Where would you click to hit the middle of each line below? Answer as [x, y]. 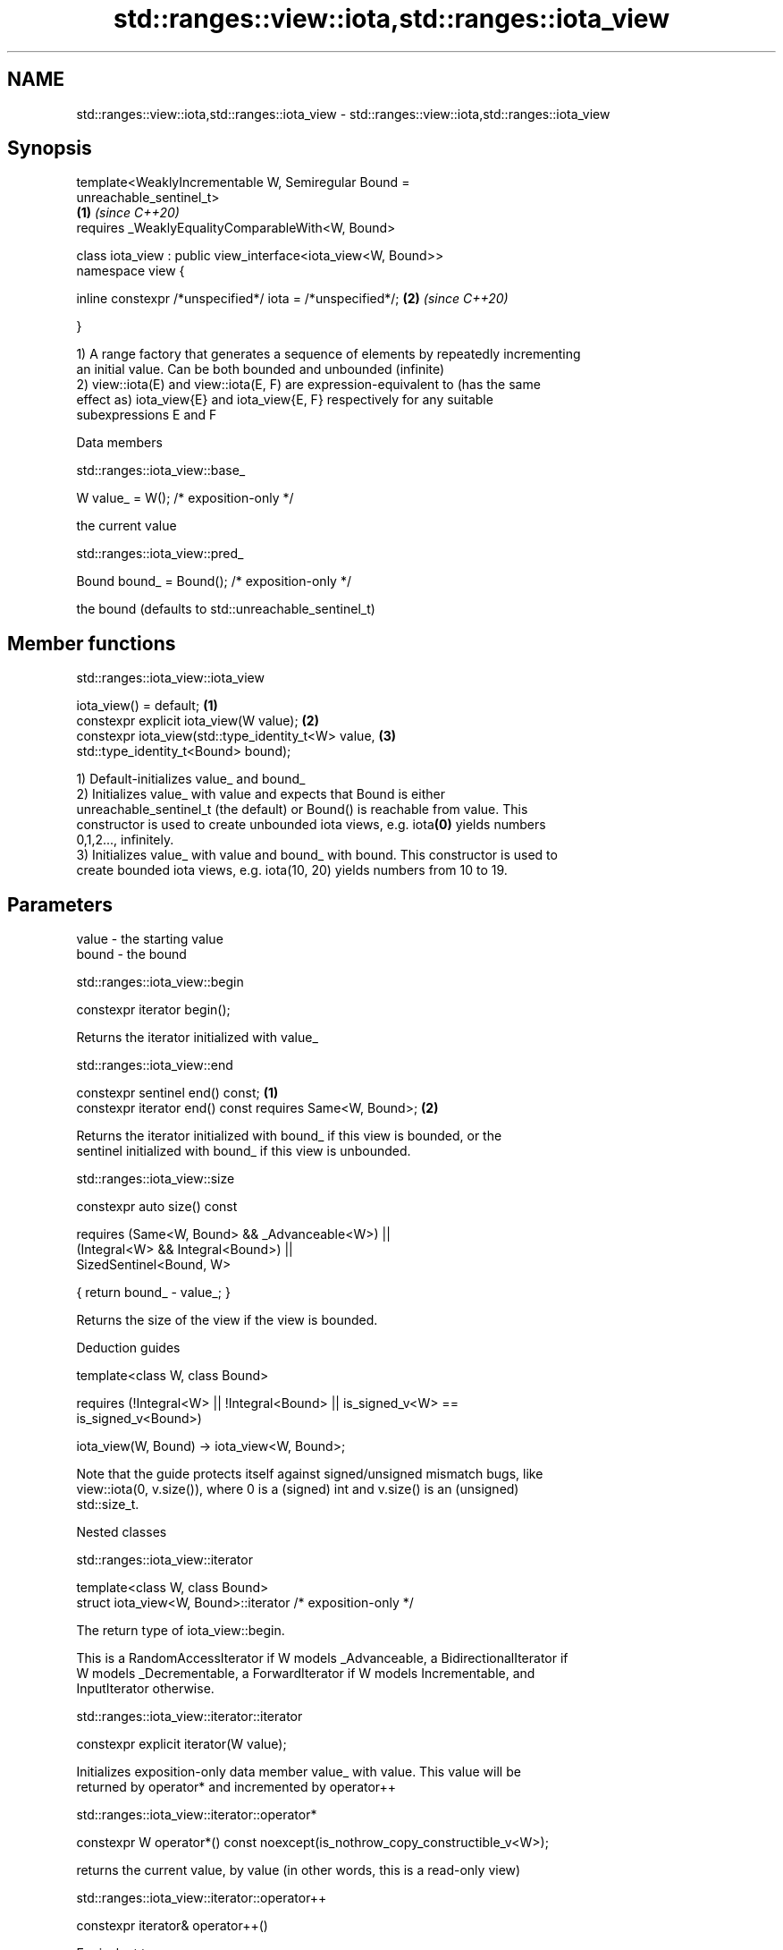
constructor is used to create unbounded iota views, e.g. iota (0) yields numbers [311, 825]
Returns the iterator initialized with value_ [197, 1038]
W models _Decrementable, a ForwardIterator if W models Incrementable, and [306, 1674]
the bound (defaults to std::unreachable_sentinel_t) [226, 609]
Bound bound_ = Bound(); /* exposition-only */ [214, 581]
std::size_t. [108, 1505]
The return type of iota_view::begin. [181, 1631]
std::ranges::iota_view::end [155, 1065]
